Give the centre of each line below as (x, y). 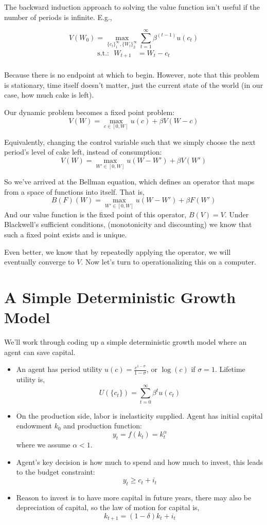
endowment (34, 426)
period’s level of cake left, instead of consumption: (83, 152)
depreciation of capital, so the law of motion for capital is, (108, 507)
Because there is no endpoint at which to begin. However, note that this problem (132, 75)
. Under (237, 214)
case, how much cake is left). (49, 95)
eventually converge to (39, 262)
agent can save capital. (40, 352)
